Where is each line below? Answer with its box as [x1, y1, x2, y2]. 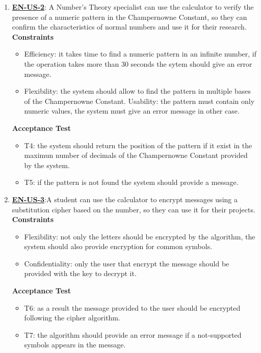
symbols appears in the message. [24, 339, 126, 350]
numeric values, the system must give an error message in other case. [24, 105, 240, 116]
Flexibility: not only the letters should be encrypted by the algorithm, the [24, 231, 255, 241]
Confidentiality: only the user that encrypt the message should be [24, 258, 229, 268]
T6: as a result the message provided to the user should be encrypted [24, 302, 241, 313]
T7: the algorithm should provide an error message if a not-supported [24, 329, 242, 340]
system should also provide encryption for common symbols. [24, 241, 213, 252]
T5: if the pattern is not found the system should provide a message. [24, 177, 239, 187]
